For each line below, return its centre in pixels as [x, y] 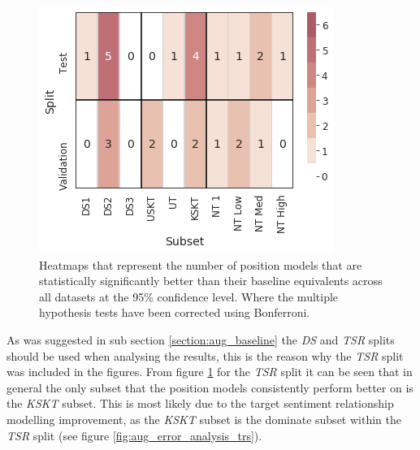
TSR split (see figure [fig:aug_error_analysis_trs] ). [134, 435]
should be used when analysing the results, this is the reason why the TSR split [205, 355]
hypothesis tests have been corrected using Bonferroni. [175, 312]
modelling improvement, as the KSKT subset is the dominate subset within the [204, 419]
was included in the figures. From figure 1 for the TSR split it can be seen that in [210, 372]
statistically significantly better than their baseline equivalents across [211, 281]
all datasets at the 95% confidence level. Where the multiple [189, 296]
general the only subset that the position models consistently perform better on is [210, 387]
